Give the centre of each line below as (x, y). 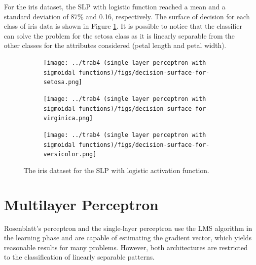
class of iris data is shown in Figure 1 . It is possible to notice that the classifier (123, 26)
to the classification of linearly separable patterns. (79, 257)
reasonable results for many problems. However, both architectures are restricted (126, 247)
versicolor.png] (70, 155)
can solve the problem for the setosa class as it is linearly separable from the (119, 35)
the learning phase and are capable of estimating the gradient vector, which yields (128, 238)
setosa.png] (63, 82)
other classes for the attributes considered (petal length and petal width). (115, 45)
